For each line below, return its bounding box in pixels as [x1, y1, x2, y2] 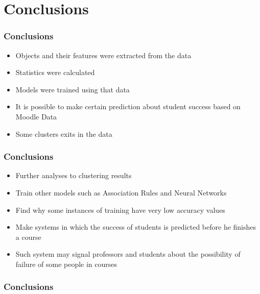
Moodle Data [15, 111, 57, 121]
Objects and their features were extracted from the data [15, 50, 192, 60]
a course [15, 231, 41, 242]
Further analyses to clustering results [15, 170, 132, 181]
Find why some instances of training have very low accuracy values [15, 204, 225, 215]
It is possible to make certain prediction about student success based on [15, 101, 241, 112]
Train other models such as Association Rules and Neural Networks [15, 187, 227, 198]
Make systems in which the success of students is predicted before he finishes [15, 222, 256, 232]
